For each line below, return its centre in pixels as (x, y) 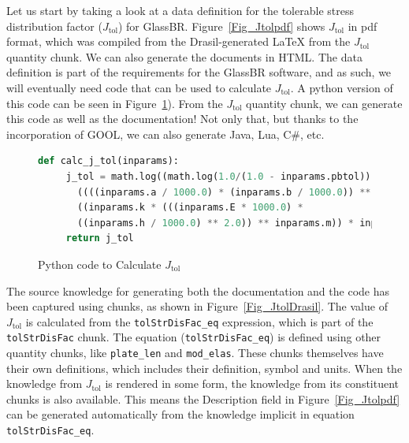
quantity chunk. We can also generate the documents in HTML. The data (184, 56)
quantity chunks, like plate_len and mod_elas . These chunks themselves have (195, 352)
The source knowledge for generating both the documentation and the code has (198, 290)
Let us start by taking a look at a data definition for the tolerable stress (180, 10)
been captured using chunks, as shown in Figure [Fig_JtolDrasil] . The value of (197, 306)
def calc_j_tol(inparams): (108, 161)
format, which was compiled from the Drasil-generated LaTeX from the (178, 41)
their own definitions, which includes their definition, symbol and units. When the (204, 368)
